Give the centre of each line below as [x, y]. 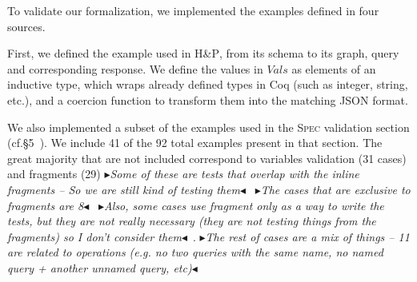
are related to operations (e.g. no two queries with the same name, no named [195, 252]
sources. [26, 26]
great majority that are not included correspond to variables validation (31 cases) [207, 158]
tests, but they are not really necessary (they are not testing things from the [192, 221]
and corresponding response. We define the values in [135, 68]
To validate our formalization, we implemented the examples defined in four [193, 10]
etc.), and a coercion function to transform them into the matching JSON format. [208, 99]
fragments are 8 [46, 205]
